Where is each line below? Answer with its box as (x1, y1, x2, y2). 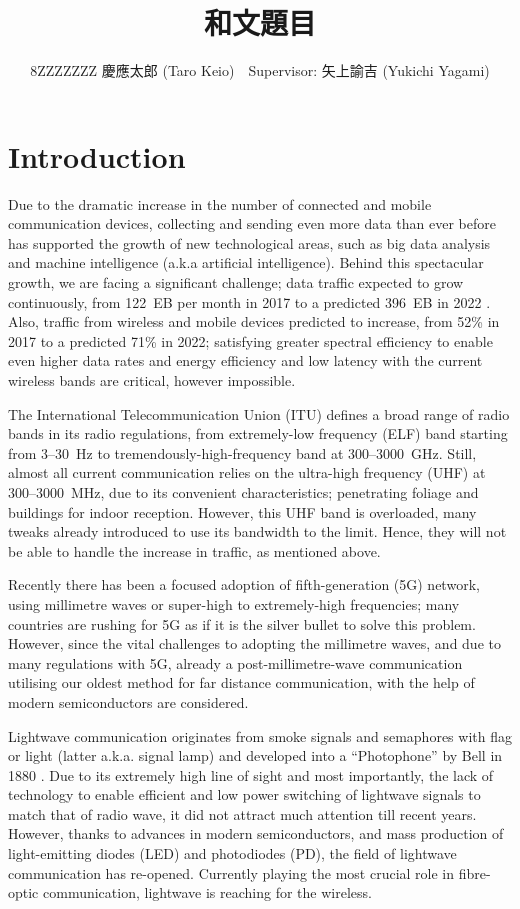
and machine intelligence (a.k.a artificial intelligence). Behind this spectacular (8, 252, 484, 273)
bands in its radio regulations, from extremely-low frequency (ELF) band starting (8, 423, 508, 444)
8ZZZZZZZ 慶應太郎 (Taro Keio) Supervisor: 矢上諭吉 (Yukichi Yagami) (30, 60, 490, 81)
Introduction (8, 135, 186, 176)
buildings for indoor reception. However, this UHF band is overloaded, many (8, 501, 477, 522)
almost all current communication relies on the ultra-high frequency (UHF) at (8, 462, 486, 483)
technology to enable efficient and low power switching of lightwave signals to (8, 784, 481, 805)
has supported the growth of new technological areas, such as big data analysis (8, 232, 491, 253)
